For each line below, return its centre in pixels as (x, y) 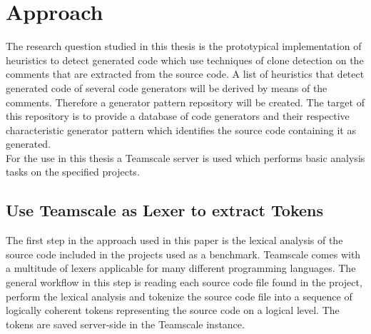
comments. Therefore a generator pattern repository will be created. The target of (185, 102)
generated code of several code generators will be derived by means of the (167, 87)
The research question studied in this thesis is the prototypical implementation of (184, 46)
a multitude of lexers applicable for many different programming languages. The (181, 268)
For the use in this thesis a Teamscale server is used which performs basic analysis (185, 157)
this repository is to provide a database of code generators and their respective (178, 116)
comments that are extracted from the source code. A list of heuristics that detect (185, 74)
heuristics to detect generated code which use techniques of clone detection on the (185, 60)
